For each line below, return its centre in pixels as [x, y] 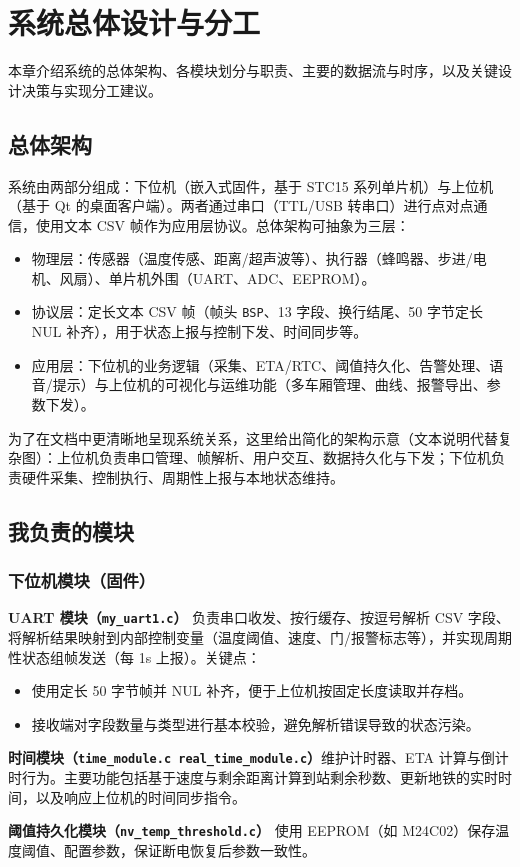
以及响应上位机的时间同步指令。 [140, 796]
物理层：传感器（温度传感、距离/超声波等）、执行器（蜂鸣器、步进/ [252, 258]
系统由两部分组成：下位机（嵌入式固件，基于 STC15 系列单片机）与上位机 [251, 185]
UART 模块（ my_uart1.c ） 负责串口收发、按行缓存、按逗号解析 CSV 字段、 [259, 617]
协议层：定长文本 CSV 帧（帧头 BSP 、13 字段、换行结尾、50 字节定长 [257, 311]
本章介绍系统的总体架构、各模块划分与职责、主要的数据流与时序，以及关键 [253, 70]
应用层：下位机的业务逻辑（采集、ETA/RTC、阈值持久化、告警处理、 [260, 364]
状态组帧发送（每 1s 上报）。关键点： [141, 656]
